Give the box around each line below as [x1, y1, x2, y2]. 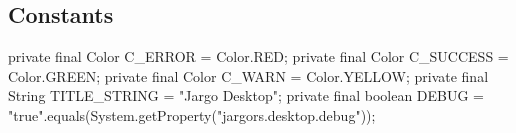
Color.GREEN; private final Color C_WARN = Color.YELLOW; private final [8, 65, 489, 86]
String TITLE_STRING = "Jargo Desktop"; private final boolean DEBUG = [8, 85, 485, 106]
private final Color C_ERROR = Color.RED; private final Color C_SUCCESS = [8, 46, 509, 67]
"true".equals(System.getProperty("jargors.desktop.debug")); [8, 104, 376, 125]
